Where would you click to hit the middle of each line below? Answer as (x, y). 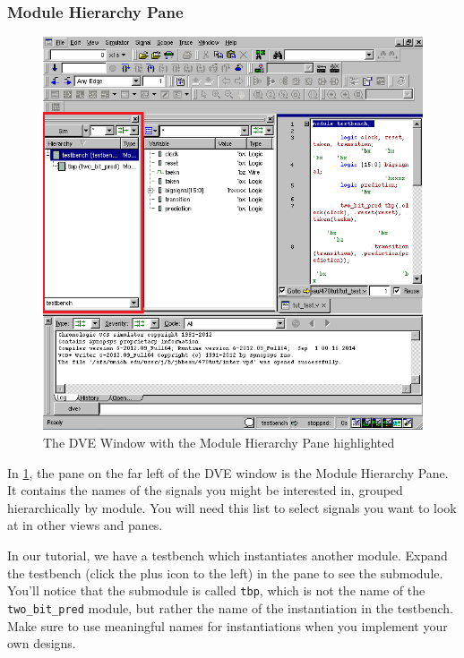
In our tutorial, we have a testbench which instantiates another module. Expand (228, 555)
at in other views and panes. (85, 525)
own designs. (42, 643)
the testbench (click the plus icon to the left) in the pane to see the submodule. (225, 573)
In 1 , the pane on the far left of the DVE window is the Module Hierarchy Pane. (228, 472)
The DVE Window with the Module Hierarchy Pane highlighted (219, 443)
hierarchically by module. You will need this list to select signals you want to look (232, 507)
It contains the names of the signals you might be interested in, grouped (205, 490)
